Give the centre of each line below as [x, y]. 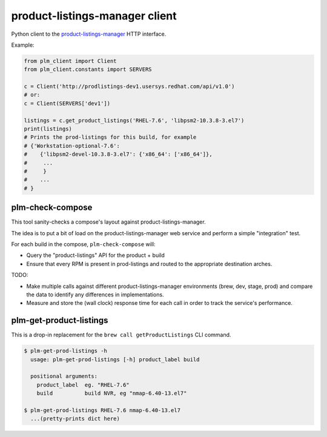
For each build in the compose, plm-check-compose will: [83, 244]
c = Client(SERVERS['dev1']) [67, 103]
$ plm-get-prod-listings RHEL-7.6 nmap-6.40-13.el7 [102, 410]
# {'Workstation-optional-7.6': [72, 146]
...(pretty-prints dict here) [75, 419]
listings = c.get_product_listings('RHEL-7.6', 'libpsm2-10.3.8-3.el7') [134, 120]
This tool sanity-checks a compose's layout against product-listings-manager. [108, 222]
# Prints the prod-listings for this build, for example [110, 137]
